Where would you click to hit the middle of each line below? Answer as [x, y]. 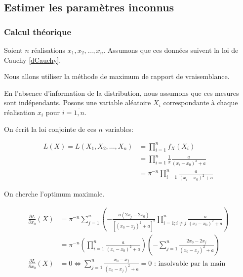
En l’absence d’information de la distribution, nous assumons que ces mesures [121, 93]
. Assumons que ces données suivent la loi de [171, 50]
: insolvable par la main [190, 263]
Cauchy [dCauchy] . [33, 59]
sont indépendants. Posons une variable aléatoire [78, 102]
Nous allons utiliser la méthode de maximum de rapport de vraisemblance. [117, 76]
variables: [119, 129]
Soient [13, 50]
